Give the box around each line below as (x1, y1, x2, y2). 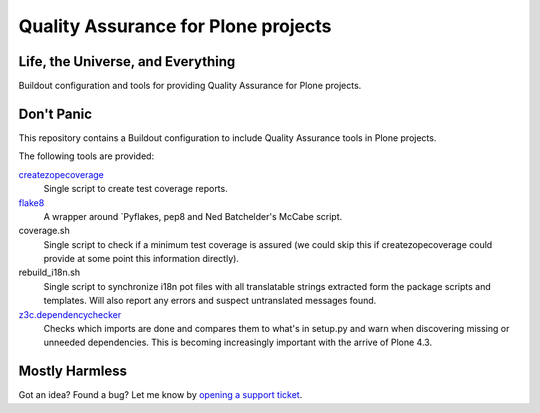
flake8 (18, 196, 45, 209)
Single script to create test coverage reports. (43, 183, 229, 195)
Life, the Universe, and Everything (18, 53, 236, 70)
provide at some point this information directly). (43, 253, 240, 265)
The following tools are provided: (18, 150, 155, 162)
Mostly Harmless (18, 363, 127, 380)
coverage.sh (18, 225, 70, 237)
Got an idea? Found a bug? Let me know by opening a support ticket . (18, 389, 303, 401)
